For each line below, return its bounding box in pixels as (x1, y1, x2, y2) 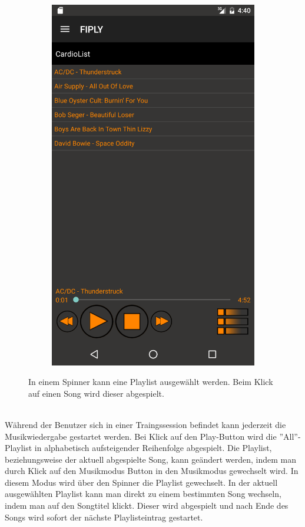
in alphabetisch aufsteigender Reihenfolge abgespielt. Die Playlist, (34, 442, 272, 454)
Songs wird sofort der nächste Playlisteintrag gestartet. (5, 510, 203, 523)
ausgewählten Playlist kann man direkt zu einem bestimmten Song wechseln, (5, 488, 281, 500)
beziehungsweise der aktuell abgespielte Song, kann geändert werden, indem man (5, 453, 297, 465)
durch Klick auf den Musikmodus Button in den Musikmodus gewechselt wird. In (5, 465, 299, 477)
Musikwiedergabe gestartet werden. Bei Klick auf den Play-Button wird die (5, 430, 277, 442)
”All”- (279, 430, 301, 442)
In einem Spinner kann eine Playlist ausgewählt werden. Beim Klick (28, 376, 273, 388)
